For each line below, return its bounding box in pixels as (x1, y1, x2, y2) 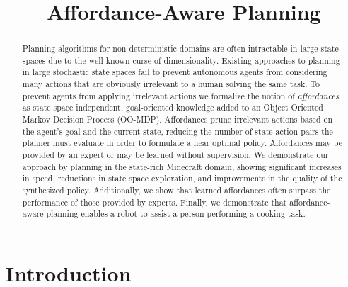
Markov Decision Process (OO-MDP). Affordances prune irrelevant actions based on (22, 113, 333, 125)
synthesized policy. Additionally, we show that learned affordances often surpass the (22, 184, 331, 196)
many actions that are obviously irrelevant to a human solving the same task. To (22, 78, 320, 90)
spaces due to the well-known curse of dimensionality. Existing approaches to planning (22, 54, 340, 66)
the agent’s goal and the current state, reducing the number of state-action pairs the (22, 125, 333, 137)
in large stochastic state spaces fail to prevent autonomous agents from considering (22, 66, 327, 78)
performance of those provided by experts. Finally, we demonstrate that (22, 196, 287, 208)
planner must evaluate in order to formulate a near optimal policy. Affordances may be (22, 137, 342, 149)
